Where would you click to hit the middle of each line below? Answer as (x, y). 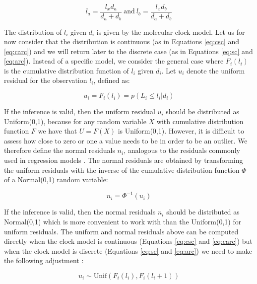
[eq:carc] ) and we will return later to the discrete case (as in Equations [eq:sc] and (128, 51)
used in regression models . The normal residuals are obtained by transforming (124, 160)
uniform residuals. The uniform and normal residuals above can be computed (121, 231)
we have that (58, 131)
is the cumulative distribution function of (66, 70)
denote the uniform (216, 70)
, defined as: (112, 80)
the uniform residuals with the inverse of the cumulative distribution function (122, 170)
